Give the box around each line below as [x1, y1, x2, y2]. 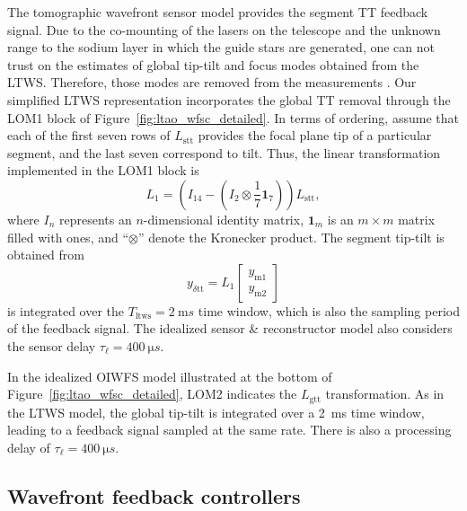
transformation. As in [325, 384, 445, 403]
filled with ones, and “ [7, 227, 129, 246]
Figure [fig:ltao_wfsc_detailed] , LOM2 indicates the [7, 384, 297, 403]
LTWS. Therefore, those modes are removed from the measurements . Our [7, 73, 417, 92]
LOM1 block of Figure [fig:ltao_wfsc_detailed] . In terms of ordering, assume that [7, 108, 459, 127]
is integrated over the [7, 301, 125, 320]
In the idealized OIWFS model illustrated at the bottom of [7, 366, 332, 385]
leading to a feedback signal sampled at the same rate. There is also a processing [7, 420, 452, 439]
